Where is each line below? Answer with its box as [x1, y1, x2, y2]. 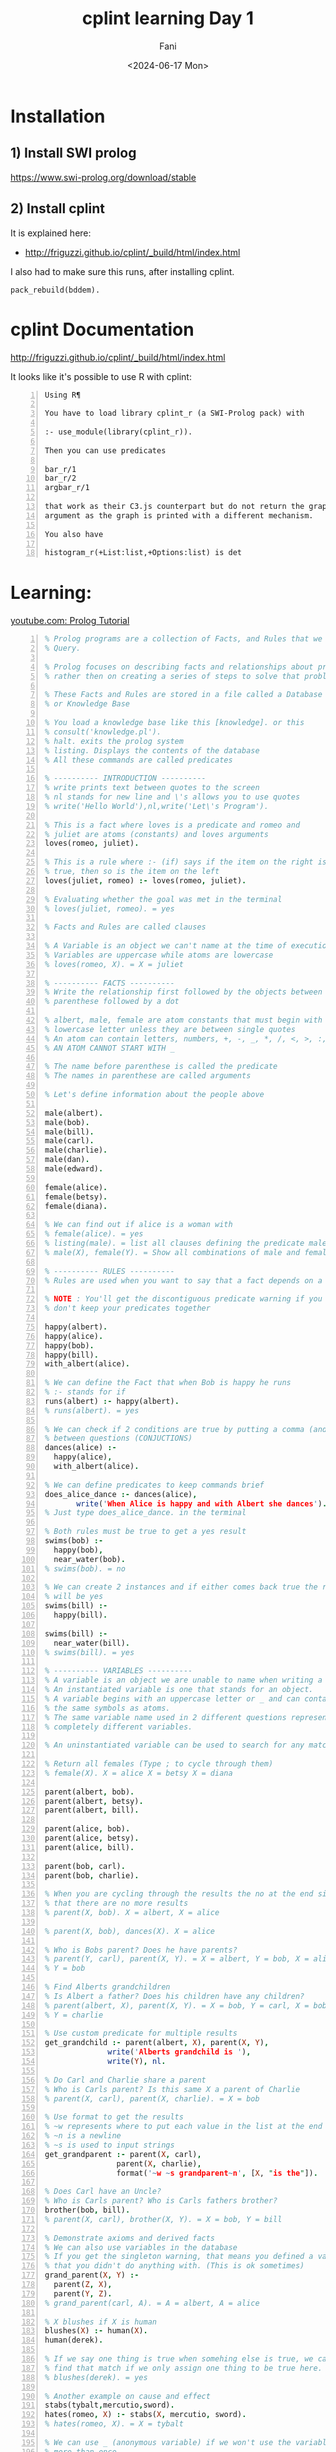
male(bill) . [44, 1127, 95, 1137]
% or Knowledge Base [44, 699, 131, 709]
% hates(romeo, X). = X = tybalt [44, 2419, 184, 2429]
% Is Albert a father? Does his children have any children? [44, 1991, 305, 2001]
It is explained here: [10, 227, 92, 239]
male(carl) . [44, 1136, 95, 1146]
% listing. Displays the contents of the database [44, 745, 260, 756]
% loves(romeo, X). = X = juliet [44, 959, 184, 969]
